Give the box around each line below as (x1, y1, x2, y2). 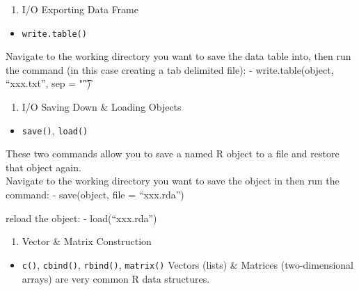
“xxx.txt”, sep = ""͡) (6, 76, 91, 91)
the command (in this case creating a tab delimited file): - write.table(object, (6, 62, 334, 77)
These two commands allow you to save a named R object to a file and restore (6, 146, 340, 161)
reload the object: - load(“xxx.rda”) (6, 210, 157, 225)
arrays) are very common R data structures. (22, 271, 210, 285)
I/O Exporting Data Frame (22, 2, 138, 16)
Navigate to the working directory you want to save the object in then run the (6, 173, 340, 188)
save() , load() (22, 123, 88, 137)
